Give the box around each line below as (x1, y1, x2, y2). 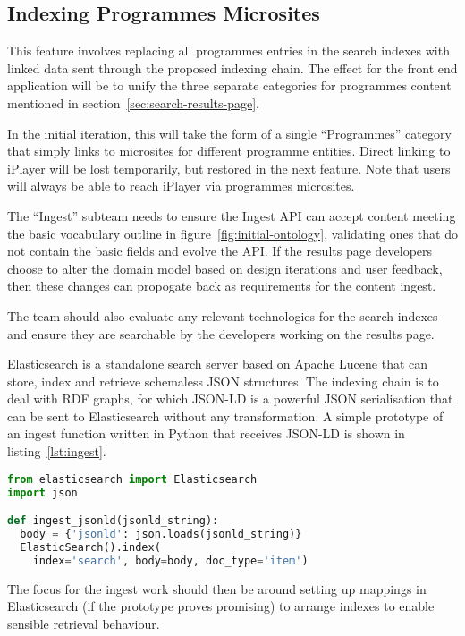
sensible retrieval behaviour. (7, 614, 160, 632)
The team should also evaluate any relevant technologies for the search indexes (7, 306, 438, 325)
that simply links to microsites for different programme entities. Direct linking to (7, 141, 451, 160)
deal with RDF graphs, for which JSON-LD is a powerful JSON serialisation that (7, 389, 453, 408)
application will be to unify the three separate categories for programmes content (7, 76, 452, 95)
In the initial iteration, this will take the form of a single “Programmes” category (7, 123, 452, 142)
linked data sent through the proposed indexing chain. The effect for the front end (7, 58, 458, 77)
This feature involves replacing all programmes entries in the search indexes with (7, 41, 450, 60)
